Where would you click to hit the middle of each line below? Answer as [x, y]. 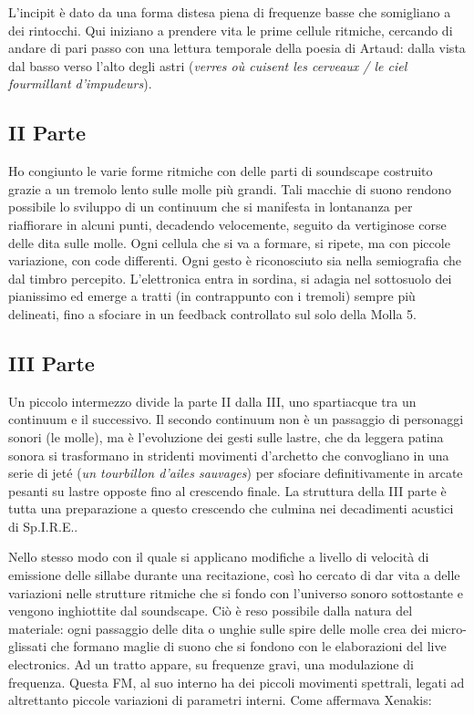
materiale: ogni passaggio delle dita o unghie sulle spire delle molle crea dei [218, 628]
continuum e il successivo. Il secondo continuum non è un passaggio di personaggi [236, 419]
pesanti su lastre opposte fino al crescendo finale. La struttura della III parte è [227, 490]
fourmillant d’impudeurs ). [80, 83]
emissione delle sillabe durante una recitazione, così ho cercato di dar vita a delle [234, 575]
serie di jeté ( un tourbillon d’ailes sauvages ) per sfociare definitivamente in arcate [236, 473]
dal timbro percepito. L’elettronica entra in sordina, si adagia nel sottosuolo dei [230, 278]
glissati [28, 646]
